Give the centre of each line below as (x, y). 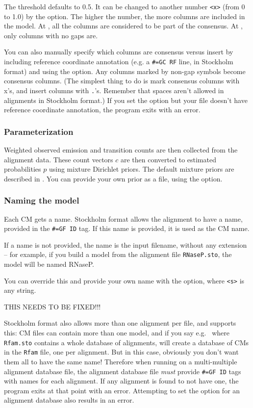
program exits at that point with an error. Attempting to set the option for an (122, 390)
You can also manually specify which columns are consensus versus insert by (119, 52)
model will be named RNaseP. (49, 264)
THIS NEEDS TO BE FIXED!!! (52, 306)
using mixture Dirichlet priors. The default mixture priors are (141, 169)
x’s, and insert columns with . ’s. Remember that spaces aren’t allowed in (114, 90)
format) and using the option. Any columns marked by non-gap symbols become (125, 71)
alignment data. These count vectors (59, 159)
